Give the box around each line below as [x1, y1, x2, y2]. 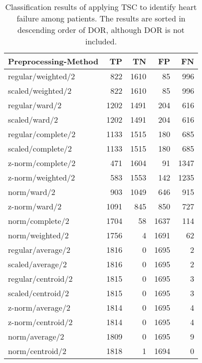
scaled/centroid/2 [8, 287, 69, 299]
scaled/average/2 [8, 258, 67, 270]
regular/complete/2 [8, 128, 76, 140]
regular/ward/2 [8, 99, 62, 111]
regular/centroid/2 [8, 273, 73, 284]
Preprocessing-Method [8, 55, 99, 67]
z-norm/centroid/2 [8, 316, 73, 328]
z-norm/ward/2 [8, 200, 62, 212]
